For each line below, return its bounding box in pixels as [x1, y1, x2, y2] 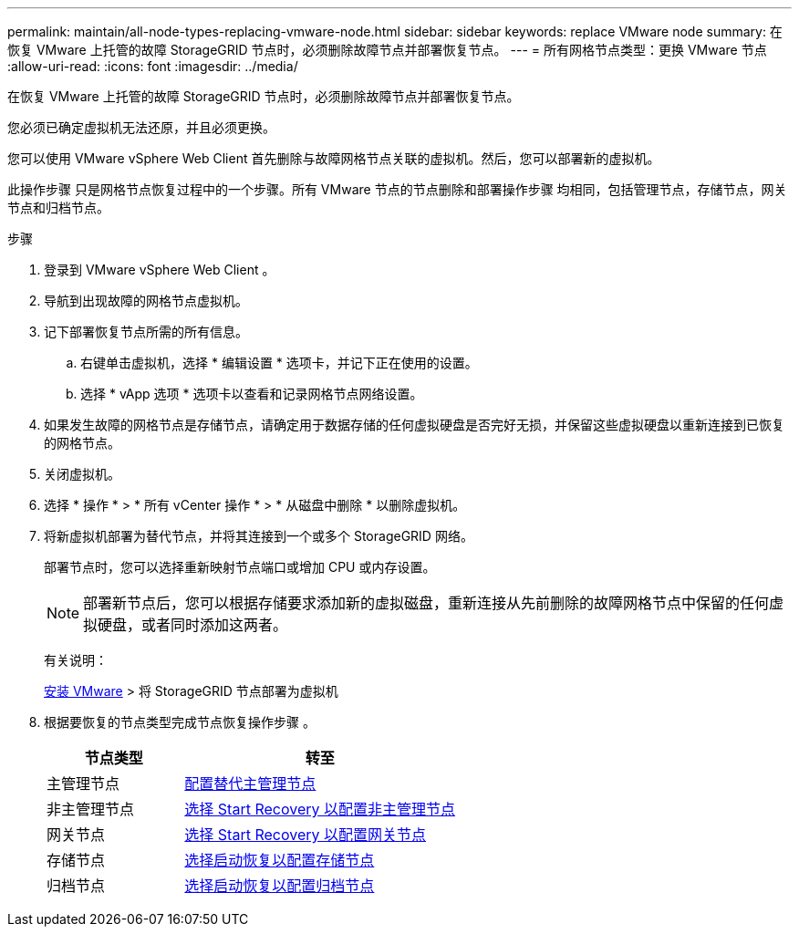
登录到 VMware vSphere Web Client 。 [44, 262, 275, 277]
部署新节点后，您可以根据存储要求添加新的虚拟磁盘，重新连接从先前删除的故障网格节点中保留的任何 [83, 594, 770, 612]
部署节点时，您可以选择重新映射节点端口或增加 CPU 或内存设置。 [44, 559, 436, 575]
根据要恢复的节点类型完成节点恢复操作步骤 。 [44, 714, 316, 730]
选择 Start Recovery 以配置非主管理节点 [184, 800, 455, 818]
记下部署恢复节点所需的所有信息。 [44, 324, 248, 339]
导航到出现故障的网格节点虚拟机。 [44, 293, 248, 308]
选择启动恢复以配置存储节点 [184, 851, 375, 869]
